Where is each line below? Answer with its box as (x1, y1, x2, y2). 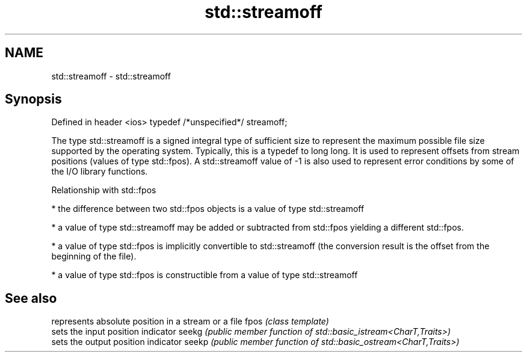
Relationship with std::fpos (51, 185, 156, 196)
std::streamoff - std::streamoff (51, 70, 171, 81)
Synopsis (5, 92, 62, 107)
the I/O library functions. (51, 166, 148, 177)
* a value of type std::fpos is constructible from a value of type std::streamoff (51, 270, 358, 281)
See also (5, 290, 57, 306)
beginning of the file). (51, 251, 137, 262)
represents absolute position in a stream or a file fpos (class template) (51, 316, 329, 327)
